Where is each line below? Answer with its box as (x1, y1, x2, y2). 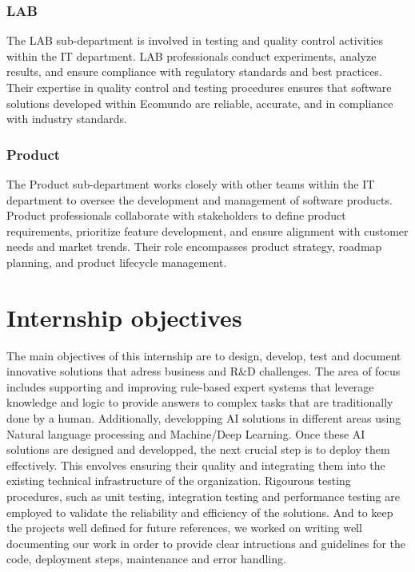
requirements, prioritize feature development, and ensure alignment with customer (6, 222, 409, 239)
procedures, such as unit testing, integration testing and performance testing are (6, 488, 400, 505)
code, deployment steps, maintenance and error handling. (6, 550, 286, 567)
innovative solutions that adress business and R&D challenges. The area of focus (6, 363, 401, 379)
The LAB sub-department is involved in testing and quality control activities (6, 32, 383, 49)
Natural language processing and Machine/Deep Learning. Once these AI (6, 425, 365, 442)
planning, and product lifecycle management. (6, 253, 227, 270)
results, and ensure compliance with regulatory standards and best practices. (6, 63, 382, 80)
